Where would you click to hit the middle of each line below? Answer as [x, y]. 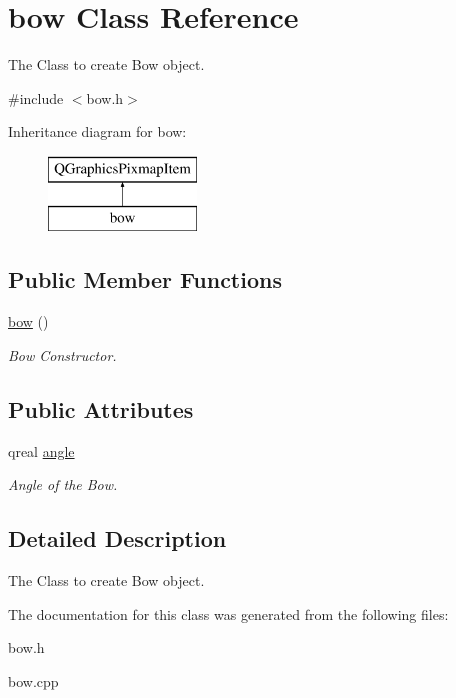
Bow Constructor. [62, 354]
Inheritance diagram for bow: [97, 131]
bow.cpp [33, 680]
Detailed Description [117, 538]
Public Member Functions [145, 279]
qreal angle [41, 450]
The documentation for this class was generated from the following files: [228, 613]
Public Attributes [101, 408]
